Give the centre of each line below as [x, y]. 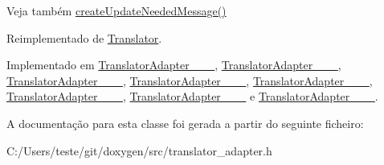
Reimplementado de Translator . [84, 37]
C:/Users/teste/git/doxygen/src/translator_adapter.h [139, 150]
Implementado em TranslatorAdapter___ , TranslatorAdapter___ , [174, 65]
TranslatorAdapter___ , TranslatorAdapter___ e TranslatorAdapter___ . [192, 96]
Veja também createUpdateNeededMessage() [116, 10]
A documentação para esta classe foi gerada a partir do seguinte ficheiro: [185, 123]
